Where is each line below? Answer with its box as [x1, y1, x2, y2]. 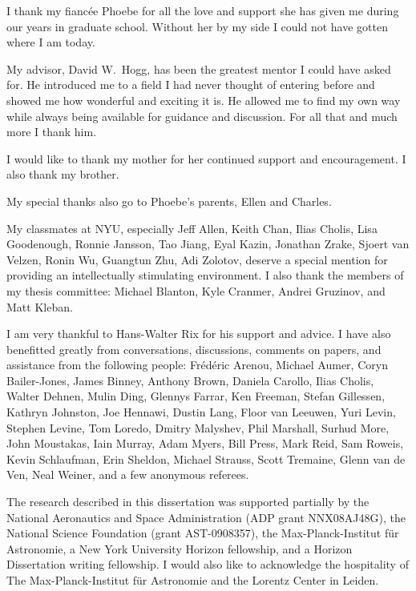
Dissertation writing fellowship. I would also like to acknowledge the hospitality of [6, 556, 409, 573]
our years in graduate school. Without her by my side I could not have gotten [6, 18, 388, 34]
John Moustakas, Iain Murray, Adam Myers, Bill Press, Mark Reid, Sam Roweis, [6, 435, 404, 452]
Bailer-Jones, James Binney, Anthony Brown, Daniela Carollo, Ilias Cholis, [6, 372, 374, 388]
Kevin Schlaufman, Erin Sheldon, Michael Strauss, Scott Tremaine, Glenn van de [6, 450, 406, 467]
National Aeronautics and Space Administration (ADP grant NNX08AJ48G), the [6, 509, 406, 525]
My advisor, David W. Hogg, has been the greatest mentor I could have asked [6, 60, 391, 77]
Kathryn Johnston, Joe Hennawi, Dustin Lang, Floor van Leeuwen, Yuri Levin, [6, 404, 396, 420]
